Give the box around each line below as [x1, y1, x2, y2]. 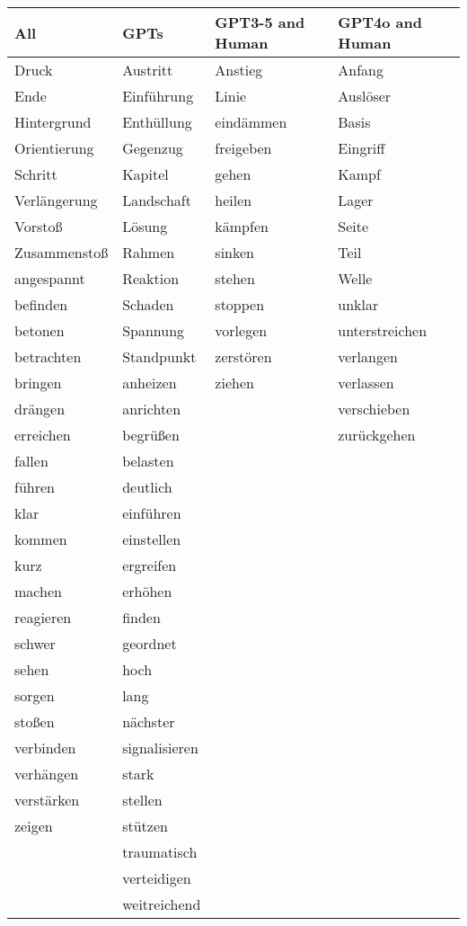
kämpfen [215, 216, 269, 236]
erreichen [14, 424, 71, 445]
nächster [122, 711, 175, 732]
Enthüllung [122, 111, 192, 132]
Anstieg [215, 59, 263, 80]
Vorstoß [14, 216, 63, 236]
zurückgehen [338, 424, 416, 445]
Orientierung [14, 138, 94, 158]
